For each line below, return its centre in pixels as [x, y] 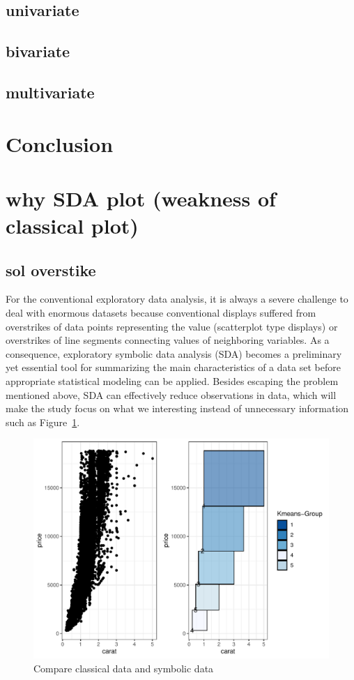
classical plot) [72, 226]
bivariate [38, 51]
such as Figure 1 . [43, 422]
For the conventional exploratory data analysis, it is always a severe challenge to [177, 299]
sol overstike [51, 270]
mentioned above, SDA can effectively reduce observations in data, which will [171, 394]
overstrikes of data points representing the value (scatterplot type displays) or [172, 326]
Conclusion [60, 143]
